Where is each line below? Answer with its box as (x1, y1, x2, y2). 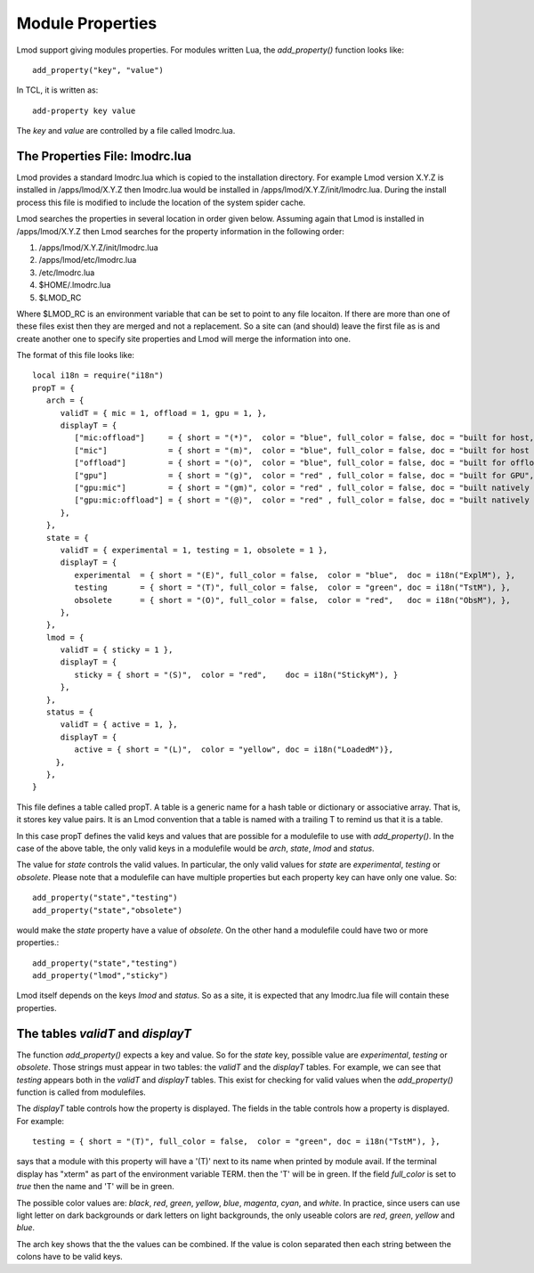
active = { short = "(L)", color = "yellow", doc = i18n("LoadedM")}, (74, 745, 394, 755)
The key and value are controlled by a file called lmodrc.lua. (16, 126, 236, 136)
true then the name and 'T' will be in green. (16, 1181, 174, 1192)
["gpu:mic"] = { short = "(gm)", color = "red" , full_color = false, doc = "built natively (74, 483, 530, 493)
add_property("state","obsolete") (32, 905, 182, 915)
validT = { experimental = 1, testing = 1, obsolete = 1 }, (60, 544, 328, 555)
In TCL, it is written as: (16, 85, 99, 95)
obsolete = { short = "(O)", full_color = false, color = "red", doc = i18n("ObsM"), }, (74, 595, 511, 605)
